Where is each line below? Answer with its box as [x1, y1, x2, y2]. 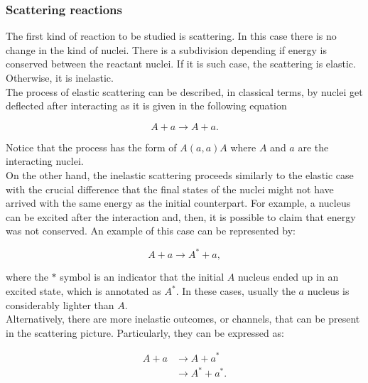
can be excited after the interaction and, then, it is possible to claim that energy [6, 209, 356, 224]
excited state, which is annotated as [6, 284, 161, 298]
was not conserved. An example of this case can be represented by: [6, 223, 296, 238]
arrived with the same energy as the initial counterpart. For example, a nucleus [6, 195, 351, 210]
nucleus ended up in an [237, 269, 339, 284]
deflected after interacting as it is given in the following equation [6, 98, 287, 113]
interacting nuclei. [6, 153, 84, 168]
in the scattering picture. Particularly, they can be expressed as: [6, 325, 284, 340]
